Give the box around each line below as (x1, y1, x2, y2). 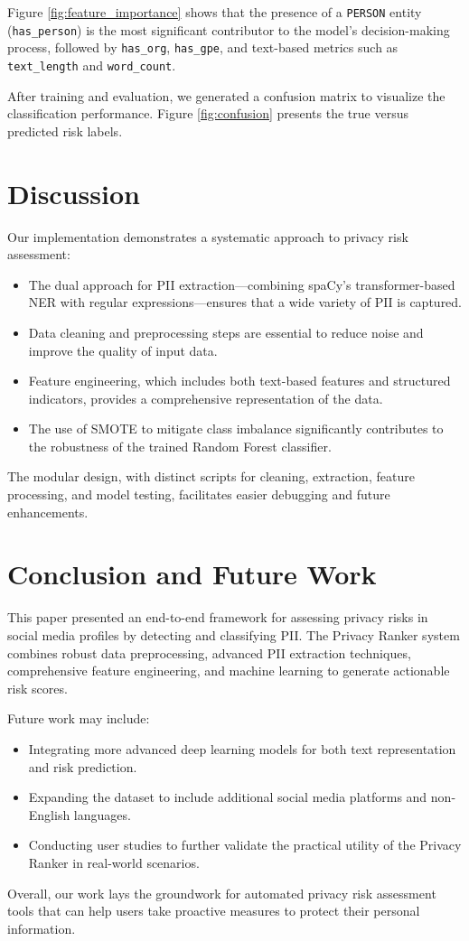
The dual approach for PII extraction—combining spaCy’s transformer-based (28, 275, 455, 293)
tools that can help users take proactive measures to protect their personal (7, 901, 420, 920)
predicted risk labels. (7, 121, 123, 140)
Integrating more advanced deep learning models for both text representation (28, 739, 456, 758)
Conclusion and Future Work (7, 555, 377, 592)
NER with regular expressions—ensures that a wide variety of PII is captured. (28, 293, 463, 312)
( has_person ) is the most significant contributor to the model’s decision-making (7, 20, 450, 39)
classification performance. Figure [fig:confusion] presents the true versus (7, 104, 408, 123)
